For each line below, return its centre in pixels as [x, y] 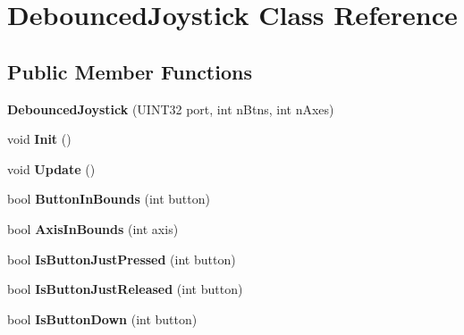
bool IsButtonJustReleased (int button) [125, 289]
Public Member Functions [130, 71]
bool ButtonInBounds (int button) [109, 199]
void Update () [51, 168]
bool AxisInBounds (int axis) [93, 228]
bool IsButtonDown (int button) [102, 318]
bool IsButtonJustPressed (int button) [122, 259]
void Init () [39, 139]
